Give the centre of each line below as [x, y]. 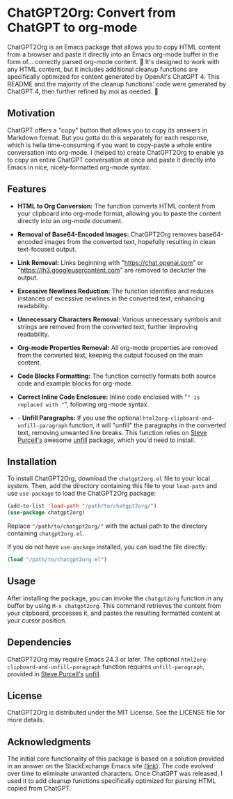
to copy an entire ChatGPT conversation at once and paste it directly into [112, 160]
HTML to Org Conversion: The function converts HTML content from [116, 206]
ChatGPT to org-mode [72, 28]
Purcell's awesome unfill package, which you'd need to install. [106, 440]
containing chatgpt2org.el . [46, 533]
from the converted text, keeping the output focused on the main [110, 355]
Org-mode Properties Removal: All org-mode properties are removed [117, 347]
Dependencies [39, 642]
